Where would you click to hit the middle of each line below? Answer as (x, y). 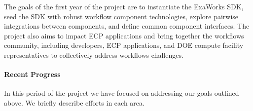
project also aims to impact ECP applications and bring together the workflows (124, 35)
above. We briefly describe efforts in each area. (74, 102)
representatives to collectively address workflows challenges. (94, 55)
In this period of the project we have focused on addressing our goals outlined (122, 93)
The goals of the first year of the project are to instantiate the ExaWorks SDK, (124, 6)
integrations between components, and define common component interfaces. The (127, 26)
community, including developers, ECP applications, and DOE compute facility (124, 45)
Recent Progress (32, 74)
